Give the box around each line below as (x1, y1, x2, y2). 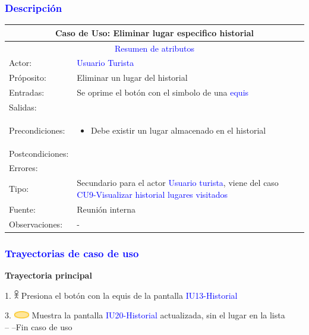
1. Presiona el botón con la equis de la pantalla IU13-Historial (5, 289, 238, 301)
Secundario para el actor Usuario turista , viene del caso (77, 176, 279, 189)
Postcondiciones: (9, 147, 69, 159)
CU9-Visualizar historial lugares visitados (77, 188, 228, 200)
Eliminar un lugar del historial (77, 71, 188, 84)
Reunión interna (77, 203, 135, 215)
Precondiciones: (9, 124, 65, 136)
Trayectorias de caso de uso (5, 245, 139, 260)
